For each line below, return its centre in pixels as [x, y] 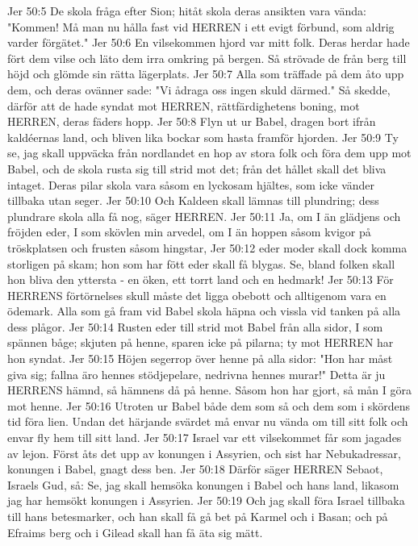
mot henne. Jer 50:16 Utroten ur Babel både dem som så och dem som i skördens [209, 405]
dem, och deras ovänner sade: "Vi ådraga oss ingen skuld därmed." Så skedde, [199, 89]
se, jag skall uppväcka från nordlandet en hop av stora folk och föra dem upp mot [209, 153]
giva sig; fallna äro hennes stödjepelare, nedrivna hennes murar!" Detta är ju [196, 374]
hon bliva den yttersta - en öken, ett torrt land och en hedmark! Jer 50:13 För [201, 279]
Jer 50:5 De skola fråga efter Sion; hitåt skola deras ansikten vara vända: [187, 10]
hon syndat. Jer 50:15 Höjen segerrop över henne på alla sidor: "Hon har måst [200, 358]
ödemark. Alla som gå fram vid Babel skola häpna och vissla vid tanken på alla [204, 311]
